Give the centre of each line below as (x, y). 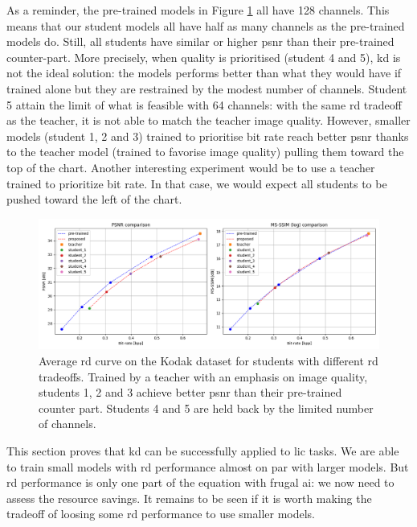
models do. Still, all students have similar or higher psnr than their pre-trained (200, 41)
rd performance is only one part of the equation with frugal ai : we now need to (200, 482)
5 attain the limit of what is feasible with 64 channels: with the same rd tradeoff (204, 104)
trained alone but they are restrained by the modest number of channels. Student (207, 88)
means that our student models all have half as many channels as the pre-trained (206, 25)
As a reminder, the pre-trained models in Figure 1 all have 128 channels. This (198, 10)
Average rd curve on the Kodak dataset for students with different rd (208, 361)
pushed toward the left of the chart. (94, 199)
